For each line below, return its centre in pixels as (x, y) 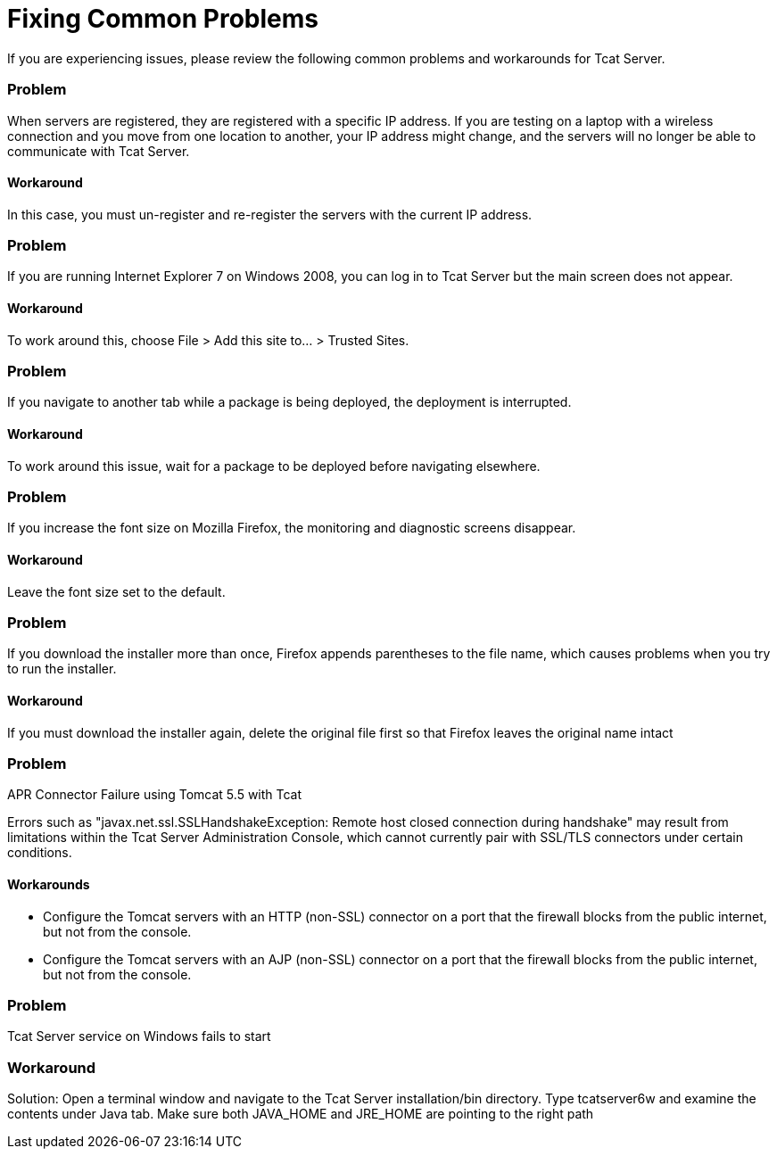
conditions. (40, 853)
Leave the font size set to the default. (116, 591)
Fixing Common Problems (163, 19)
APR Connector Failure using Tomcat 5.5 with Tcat (155, 795)
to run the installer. (62, 669)
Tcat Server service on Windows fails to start (139, 1036)
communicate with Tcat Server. (99, 151)
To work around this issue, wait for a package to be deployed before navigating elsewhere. (274, 466)
